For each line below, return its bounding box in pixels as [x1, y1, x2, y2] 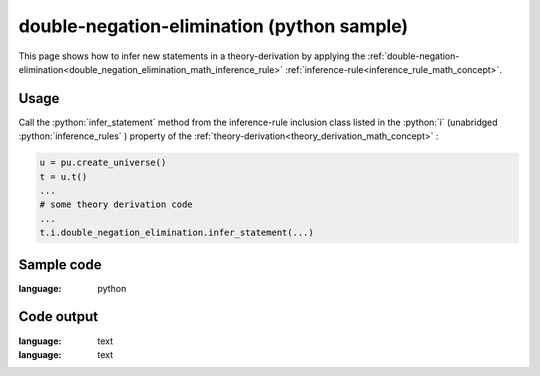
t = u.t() [39, 171, 88, 182]
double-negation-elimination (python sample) [18, 15, 409, 37]
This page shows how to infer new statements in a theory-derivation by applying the [18, 50, 366, 62]
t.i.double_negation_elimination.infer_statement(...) [39, 227, 314, 239]
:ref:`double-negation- [367, 50, 460, 62]
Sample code [18, 256, 102, 273]
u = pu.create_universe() [39, 157, 167, 169]
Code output [18, 308, 99, 325]
